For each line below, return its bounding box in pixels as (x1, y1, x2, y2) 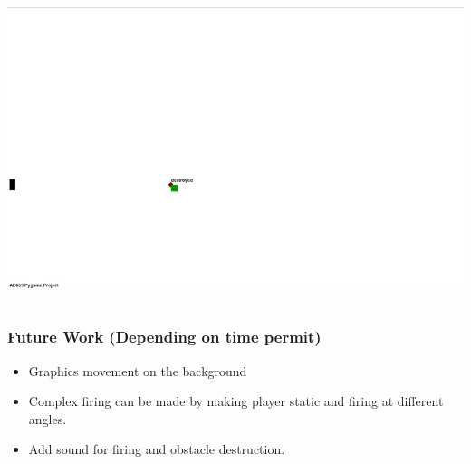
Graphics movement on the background (28, 361, 247, 380)
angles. (28, 409, 67, 428)
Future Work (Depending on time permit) (7, 325, 322, 348)
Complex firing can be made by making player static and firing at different (28, 391, 444, 411)
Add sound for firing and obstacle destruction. (28, 440, 285, 459)
